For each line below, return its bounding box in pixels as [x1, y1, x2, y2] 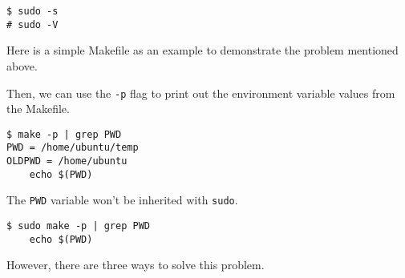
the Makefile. [6, 100, 70, 117]
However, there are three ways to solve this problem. [6, 256, 265, 273]
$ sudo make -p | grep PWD [6, 220, 150, 232]
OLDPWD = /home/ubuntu [6, 155, 128, 167]
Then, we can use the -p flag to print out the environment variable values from [6, 84, 395, 101]
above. [6, 57, 38, 74]
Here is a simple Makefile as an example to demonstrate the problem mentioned [6, 42, 399, 58]
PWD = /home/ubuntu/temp [6, 142, 139, 154]
